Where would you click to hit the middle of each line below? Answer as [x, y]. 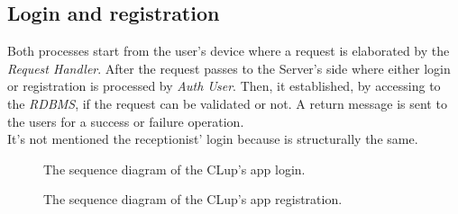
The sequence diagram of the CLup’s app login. [174, 169]
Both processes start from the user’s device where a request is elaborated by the [229, 51]
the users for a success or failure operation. [126, 121]
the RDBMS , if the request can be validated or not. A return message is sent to [227, 103]
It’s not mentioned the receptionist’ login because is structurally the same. [213, 139]
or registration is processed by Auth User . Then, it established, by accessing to [224, 86]
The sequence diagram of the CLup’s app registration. [193, 199]
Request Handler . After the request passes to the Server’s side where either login [229, 68]
